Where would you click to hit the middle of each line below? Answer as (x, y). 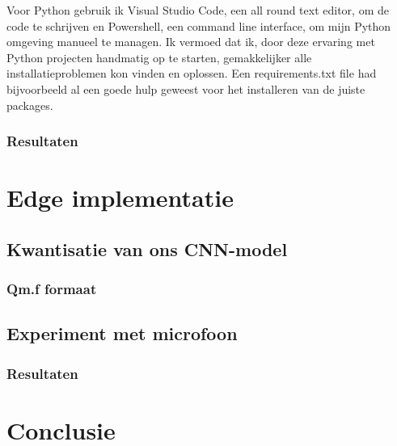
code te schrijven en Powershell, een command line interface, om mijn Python (199, 25)
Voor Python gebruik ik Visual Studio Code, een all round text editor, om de (198, 10)
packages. (30, 105)
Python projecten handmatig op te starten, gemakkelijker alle (159, 57)
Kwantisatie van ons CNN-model (147, 248)
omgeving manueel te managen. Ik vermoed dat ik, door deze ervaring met (191, 42)
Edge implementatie (120, 198)
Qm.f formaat (52, 289)
